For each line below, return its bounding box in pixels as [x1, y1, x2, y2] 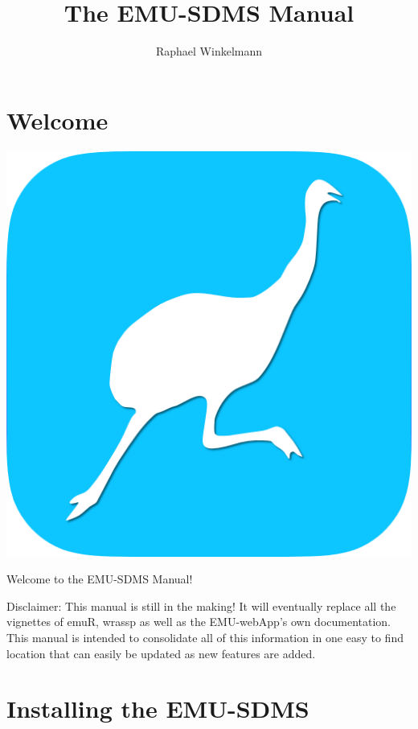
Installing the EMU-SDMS [6, 692, 309, 725]
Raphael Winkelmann [155, 43, 263, 60]
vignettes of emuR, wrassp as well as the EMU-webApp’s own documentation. [6, 613, 391, 630]
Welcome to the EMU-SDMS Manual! [6, 570, 193, 587]
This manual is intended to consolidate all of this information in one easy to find [6, 629, 404, 646]
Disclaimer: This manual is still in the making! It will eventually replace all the [6, 597, 396, 614]
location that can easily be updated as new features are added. [6, 645, 316, 661]
